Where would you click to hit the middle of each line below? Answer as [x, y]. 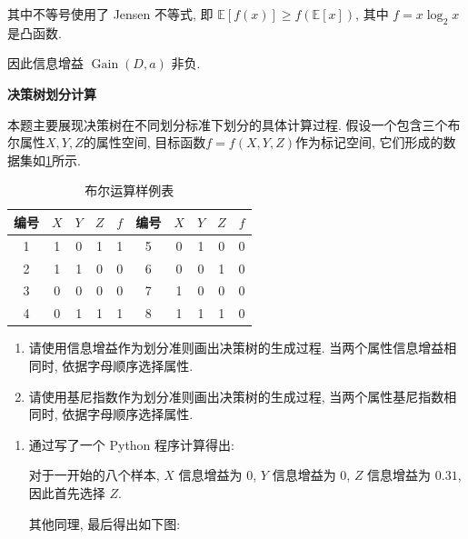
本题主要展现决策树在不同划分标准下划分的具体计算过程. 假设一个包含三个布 [234, 124]
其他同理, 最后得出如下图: [105, 523]
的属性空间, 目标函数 [144, 142]
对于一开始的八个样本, [94, 475]
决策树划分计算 [52, 93]
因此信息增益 [45, 63]
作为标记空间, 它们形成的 [369, 142]
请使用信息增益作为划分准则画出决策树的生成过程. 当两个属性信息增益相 [243, 348]
